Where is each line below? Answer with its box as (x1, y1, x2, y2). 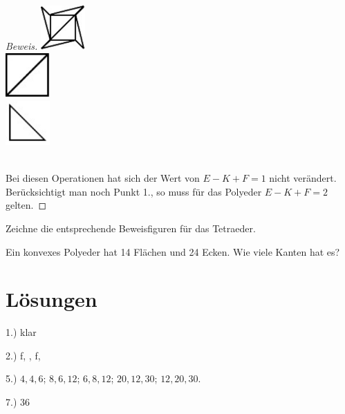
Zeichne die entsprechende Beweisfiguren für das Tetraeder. (6, 220, 256, 235)
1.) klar (6, 325, 37, 339)
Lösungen (6, 285, 97, 313)
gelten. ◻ (6, 198, 47, 212)
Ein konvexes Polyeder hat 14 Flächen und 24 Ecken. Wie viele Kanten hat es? (6, 244, 340, 258)
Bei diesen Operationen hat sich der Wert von (6, 171, 200, 185)
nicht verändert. (269, 171, 337, 185)
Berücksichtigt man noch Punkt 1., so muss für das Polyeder (6, 184, 262, 198)
